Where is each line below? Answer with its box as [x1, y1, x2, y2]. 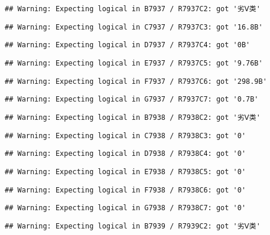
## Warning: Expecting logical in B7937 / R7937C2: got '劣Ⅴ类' [5, 5, 261, 13]
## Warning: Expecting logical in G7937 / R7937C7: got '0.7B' [5, 95, 259, 104]
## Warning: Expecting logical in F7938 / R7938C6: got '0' [5, 185, 246, 194]
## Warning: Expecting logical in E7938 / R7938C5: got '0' [5, 167, 246, 176]
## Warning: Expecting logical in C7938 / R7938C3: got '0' [5, 131, 246, 140]
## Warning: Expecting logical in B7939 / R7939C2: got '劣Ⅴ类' [5, 221, 261, 230]
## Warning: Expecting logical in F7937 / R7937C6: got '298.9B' [5, 77, 267, 86]
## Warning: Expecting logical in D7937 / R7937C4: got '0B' [5, 41, 251, 50]
